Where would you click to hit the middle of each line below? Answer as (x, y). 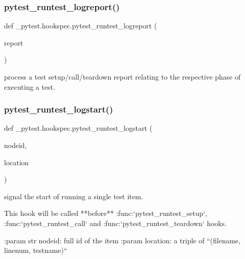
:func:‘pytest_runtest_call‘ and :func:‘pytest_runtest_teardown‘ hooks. (115, 223)
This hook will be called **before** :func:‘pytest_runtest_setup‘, (106, 213)
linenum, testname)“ (36, 250)
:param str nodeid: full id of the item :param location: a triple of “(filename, (122, 240)
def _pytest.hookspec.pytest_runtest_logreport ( (80, 26)
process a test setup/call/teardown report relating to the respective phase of (122, 77)
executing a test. (30, 86)
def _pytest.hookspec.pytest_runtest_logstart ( (78, 128)
